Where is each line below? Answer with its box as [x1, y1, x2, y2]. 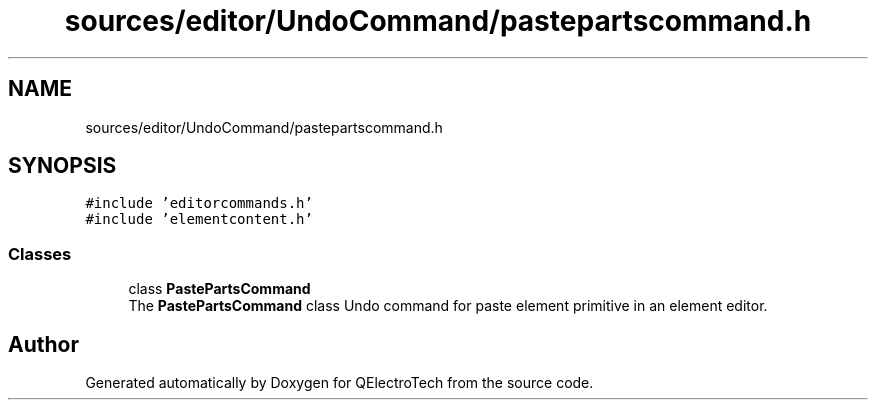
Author [8, 331, 79, 357]
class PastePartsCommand [128, 280, 311, 298]
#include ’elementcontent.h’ [85, 211, 313, 228]
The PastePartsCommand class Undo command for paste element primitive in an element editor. [128, 297, 768, 315]
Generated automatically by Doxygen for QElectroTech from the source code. [85, 374, 594, 392]
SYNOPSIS [8, 153, 117, 179]
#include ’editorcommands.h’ [85, 195, 313, 212]
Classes [8, 243, 72, 264]
